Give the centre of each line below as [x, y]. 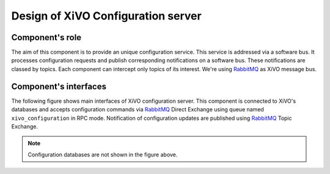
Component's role [46, 37]
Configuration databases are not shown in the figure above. [103, 155]
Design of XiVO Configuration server [106, 16]
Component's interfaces [59, 86]
